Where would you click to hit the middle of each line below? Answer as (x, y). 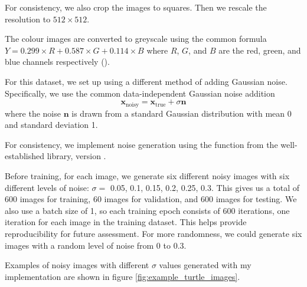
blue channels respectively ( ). (57, 62)
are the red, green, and (260, 50)
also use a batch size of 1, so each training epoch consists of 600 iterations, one (147, 210)
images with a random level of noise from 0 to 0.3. (96, 245)
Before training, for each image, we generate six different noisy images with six (147, 175)
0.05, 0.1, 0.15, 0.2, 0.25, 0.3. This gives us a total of (205, 187)
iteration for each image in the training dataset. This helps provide (126, 222)
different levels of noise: (47, 187)
